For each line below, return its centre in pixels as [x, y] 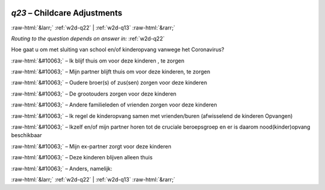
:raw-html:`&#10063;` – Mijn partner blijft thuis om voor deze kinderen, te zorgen [111, 72]
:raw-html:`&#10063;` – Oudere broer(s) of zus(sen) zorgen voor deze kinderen [109, 83]
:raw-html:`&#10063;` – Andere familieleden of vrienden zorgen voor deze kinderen [114, 105]
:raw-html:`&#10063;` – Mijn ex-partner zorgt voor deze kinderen [91, 146]
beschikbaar [26, 135]
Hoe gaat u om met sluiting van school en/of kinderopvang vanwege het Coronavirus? [118, 50]
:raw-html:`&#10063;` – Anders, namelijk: [62, 168]
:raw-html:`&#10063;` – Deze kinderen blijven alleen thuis [82, 158]
